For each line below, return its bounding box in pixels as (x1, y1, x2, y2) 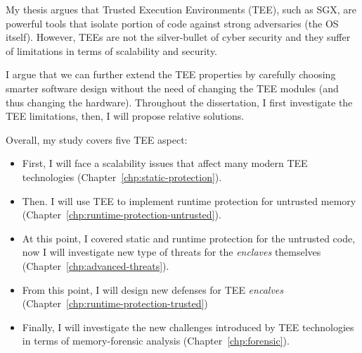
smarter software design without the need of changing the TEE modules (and (6, 80, 339, 95)
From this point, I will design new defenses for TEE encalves (22, 282, 283, 297)
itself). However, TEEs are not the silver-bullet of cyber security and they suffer (6, 30, 351, 44)
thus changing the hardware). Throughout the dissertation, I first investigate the (6, 94, 353, 109)
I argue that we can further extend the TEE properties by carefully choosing (6, 67, 336, 82)
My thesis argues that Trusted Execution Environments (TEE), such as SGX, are (6, 2, 356, 16)
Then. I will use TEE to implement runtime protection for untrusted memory (22, 193, 356, 208)
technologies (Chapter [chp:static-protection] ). (22, 169, 222, 184)
